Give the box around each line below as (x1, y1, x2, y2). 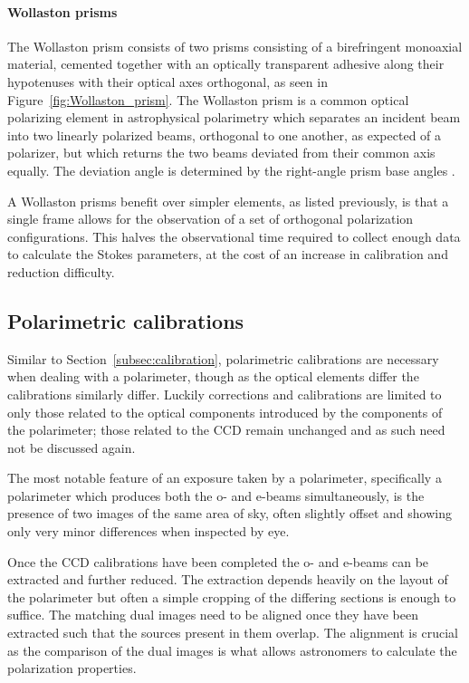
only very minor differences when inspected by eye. (7, 522, 290, 541)
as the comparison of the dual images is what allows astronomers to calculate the (7, 640, 457, 659)
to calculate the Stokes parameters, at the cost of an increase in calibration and (7, 245, 448, 264)
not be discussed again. (7, 438, 136, 457)
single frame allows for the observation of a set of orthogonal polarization (7, 209, 414, 228)
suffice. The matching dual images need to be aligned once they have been (7, 605, 418, 624)
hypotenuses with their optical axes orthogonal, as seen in (7, 72, 328, 91)
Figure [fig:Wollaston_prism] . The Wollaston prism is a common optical (7, 90, 409, 109)
